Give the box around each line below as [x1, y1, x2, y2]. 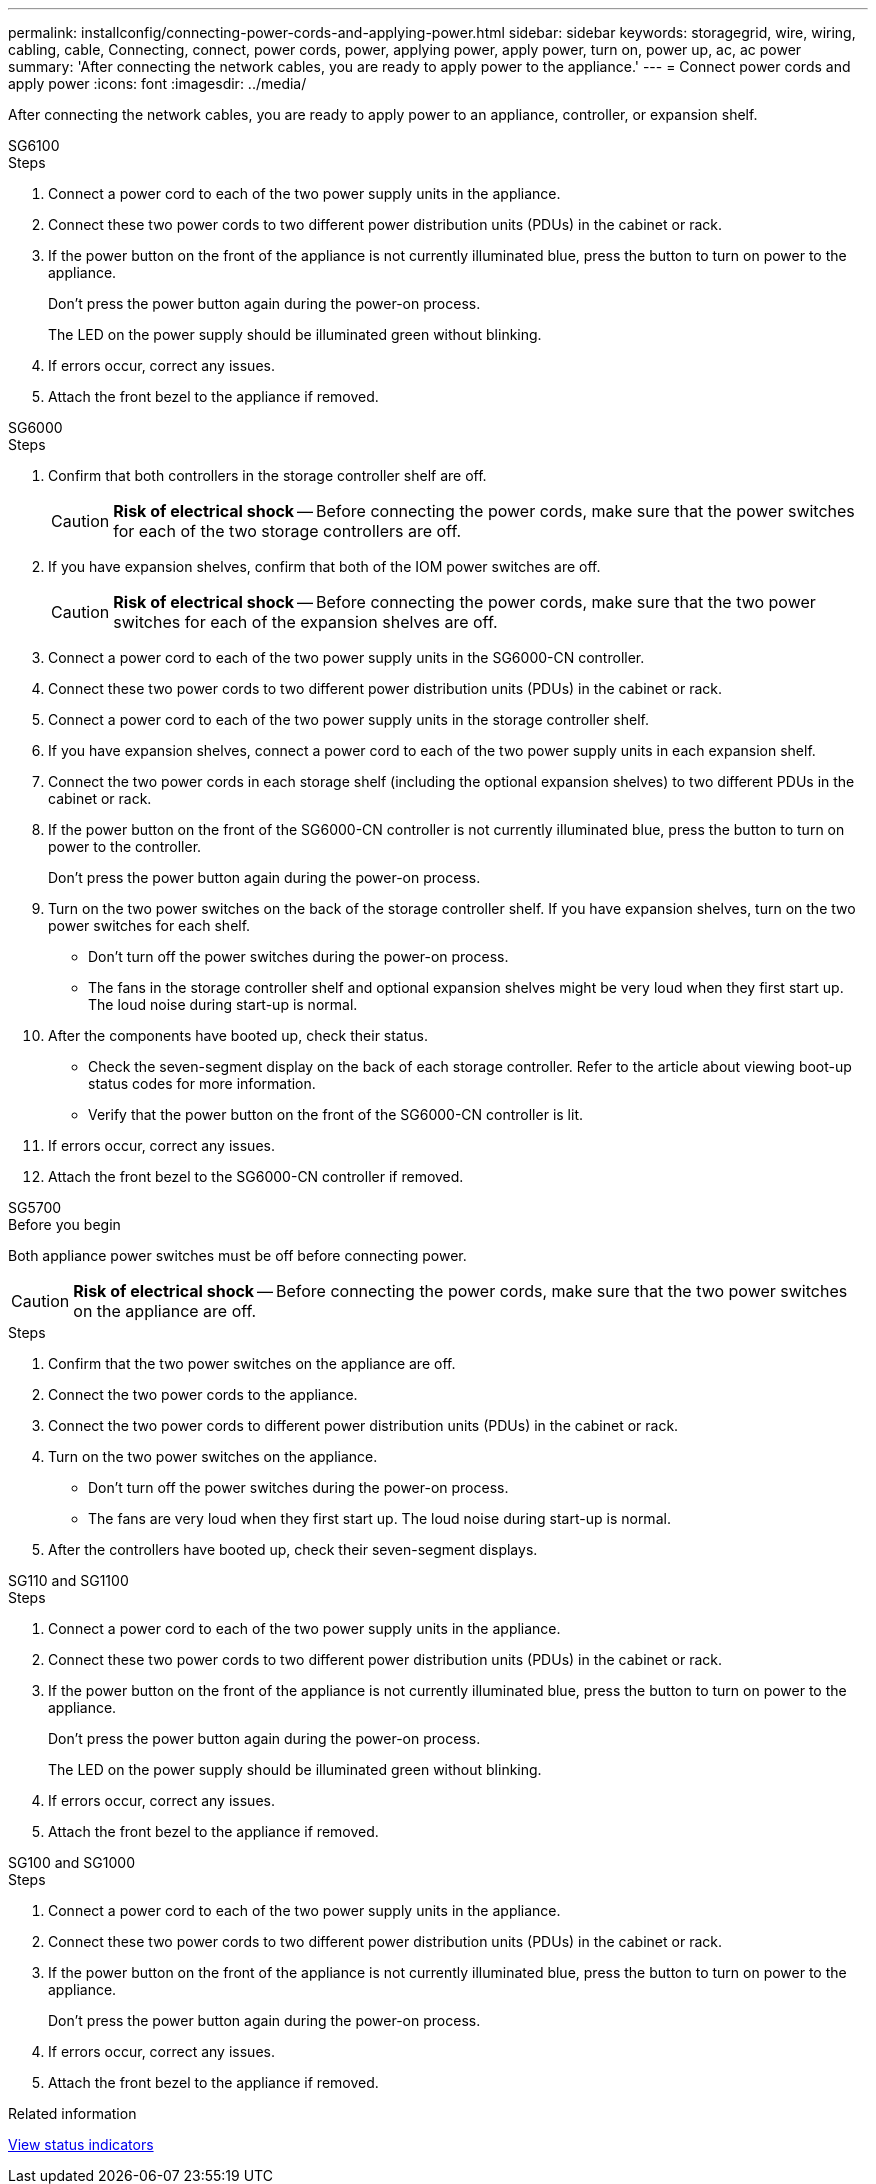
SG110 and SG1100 [8, 1572, 129, 1589]
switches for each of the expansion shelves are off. [113, 612, 498, 632]
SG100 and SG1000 [8, 1854, 135, 1871]
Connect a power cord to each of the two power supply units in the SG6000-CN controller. [48, 649, 645, 666]
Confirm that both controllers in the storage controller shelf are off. [48, 467, 487, 484]
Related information [8, 2105, 137, 2122]
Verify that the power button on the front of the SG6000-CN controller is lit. [88, 1106, 583, 1123]
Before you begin [8, 1216, 121, 1233]
